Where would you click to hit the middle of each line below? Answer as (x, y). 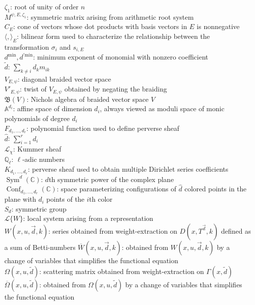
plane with (20, 199)
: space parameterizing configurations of (116, 189)
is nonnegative (218, 26)
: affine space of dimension (53, 108)
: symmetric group (39, 208)
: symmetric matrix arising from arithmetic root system (110, 16)
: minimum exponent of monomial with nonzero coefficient (121, 57)
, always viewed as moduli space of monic (162, 108)
